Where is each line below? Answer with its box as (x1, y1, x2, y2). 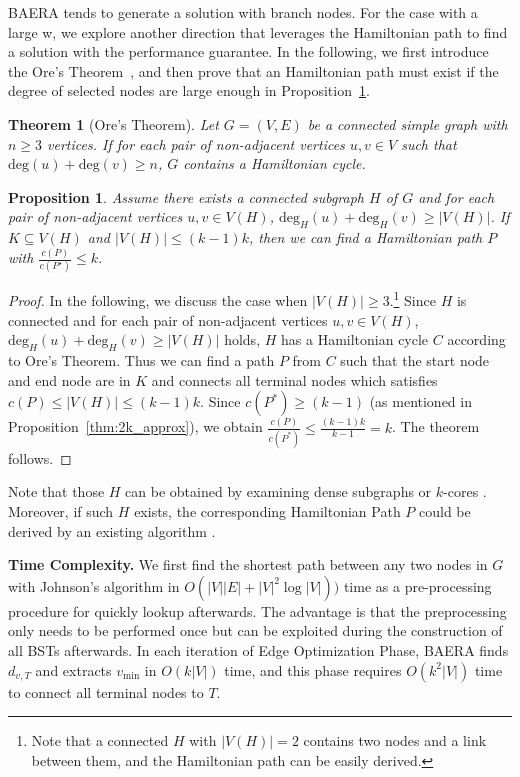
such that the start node (340, 350, 490, 370)
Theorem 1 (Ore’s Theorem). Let (8, 113, 219, 134)
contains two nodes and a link (303, 730, 487, 751)
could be (418, 501, 471, 521)
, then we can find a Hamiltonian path (248, 227, 483, 248)
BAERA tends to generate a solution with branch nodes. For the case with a (8, 2, 478, 22)
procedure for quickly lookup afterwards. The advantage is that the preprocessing (8, 600, 507, 621)
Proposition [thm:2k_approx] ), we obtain (8, 416, 263, 437)
